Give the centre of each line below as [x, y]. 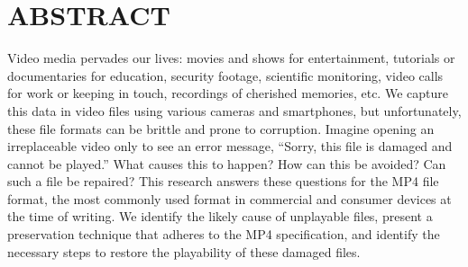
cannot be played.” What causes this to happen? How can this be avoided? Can [227, 163]
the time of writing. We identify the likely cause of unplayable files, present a [220, 216]
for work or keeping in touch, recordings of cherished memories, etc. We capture [228, 93]
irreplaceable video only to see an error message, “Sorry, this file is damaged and [230, 146]
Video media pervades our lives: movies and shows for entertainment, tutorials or [231, 58]
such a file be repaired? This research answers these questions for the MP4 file [223, 181]
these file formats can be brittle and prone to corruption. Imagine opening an [221, 128]
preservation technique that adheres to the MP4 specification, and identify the [224, 234]
